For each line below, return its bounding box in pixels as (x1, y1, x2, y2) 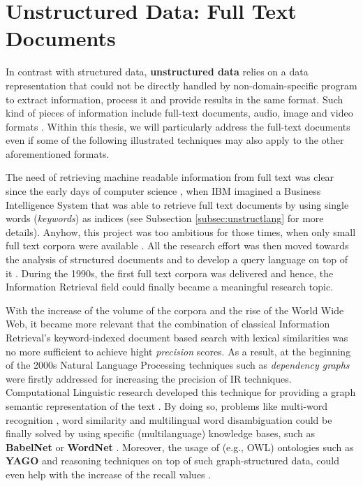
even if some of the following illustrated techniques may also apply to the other (6, 133, 344, 147)
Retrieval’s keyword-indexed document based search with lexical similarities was (6, 330, 348, 344)
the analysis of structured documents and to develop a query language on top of (6, 252, 348, 267)
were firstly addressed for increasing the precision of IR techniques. (6, 371, 292, 385)
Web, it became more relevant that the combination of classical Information (6, 316, 330, 331)
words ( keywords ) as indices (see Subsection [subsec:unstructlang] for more (6, 211, 324, 226)
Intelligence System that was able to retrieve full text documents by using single (6, 197, 349, 212)
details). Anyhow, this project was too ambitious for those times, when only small (6, 224, 356, 239)
